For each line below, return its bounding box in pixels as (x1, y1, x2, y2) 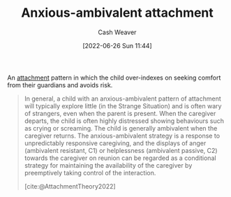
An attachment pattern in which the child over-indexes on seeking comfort (7, 73, 221, 82)
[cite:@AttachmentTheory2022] (24, 182, 117, 190)
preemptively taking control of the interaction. (24, 168, 156, 177)
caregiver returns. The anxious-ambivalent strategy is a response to (24, 131, 221, 140)
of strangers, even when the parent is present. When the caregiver (24, 109, 216, 117)
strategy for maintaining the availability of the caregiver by (24, 161, 193, 169)
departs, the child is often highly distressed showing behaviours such (24, 117, 225, 125)
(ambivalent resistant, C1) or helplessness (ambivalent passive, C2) (24, 146, 218, 154)
